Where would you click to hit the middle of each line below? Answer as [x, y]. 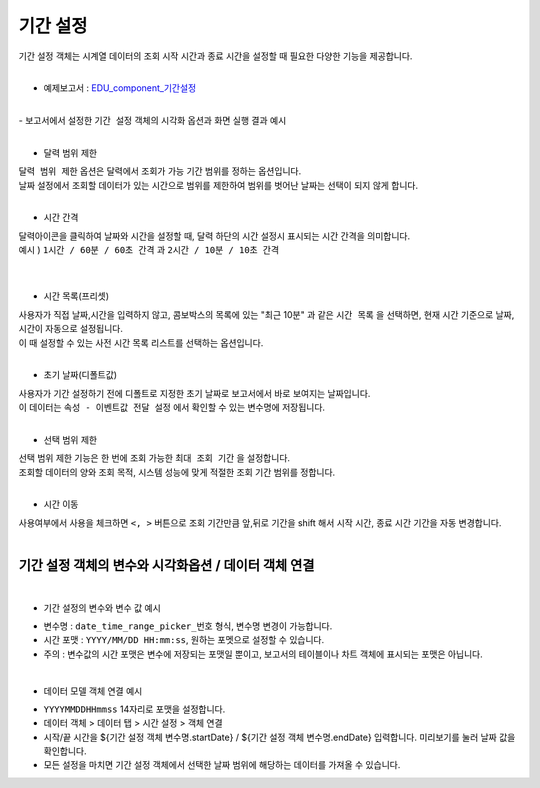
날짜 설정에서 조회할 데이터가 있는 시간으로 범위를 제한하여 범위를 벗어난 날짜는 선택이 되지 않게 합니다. [218, 185]
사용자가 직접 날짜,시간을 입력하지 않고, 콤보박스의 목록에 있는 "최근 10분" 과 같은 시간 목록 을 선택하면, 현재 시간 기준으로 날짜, [266, 314]
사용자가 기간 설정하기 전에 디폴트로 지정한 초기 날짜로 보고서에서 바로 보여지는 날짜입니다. [194, 393]
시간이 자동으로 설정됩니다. [71, 329]
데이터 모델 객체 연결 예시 [93, 691]
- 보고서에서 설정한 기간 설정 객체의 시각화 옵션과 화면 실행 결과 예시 [152, 121]
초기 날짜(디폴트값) [80, 375]
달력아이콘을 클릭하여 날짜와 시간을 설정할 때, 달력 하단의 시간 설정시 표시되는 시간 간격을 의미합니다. [214, 236]
